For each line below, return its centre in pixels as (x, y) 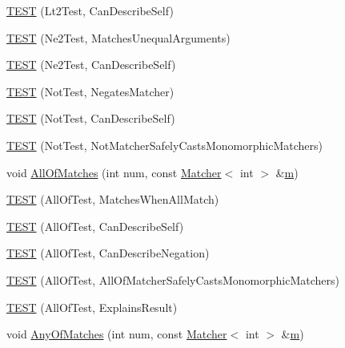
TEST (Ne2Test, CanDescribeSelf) (91, 65)
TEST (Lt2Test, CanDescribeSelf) (90, 10)
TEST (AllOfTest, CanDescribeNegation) (108, 253)
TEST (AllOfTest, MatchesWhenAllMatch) (113, 199)
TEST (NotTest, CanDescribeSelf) (91, 118)
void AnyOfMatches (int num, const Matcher (117, 334)
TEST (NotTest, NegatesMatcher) (90, 91)
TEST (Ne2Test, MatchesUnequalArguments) (118, 37)
